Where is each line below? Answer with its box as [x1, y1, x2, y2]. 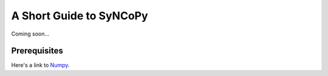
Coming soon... [11, 30, 50, 37]
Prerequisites [11, 46, 63, 56]
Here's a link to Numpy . [11, 62, 70, 69]
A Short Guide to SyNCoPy [11, 9, 148, 22]
